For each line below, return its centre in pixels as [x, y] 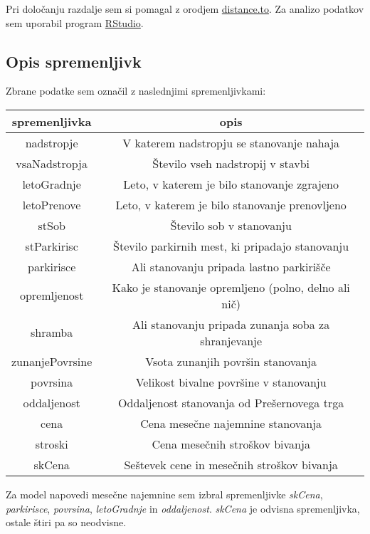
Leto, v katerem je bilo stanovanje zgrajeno [231, 184]
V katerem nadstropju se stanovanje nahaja [231, 142]
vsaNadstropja [52, 163]
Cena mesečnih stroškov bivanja [231, 444]
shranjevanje [231, 340]
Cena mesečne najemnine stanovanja [231, 423]
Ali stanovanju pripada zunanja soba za [231, 324]
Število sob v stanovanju [231, 225]
